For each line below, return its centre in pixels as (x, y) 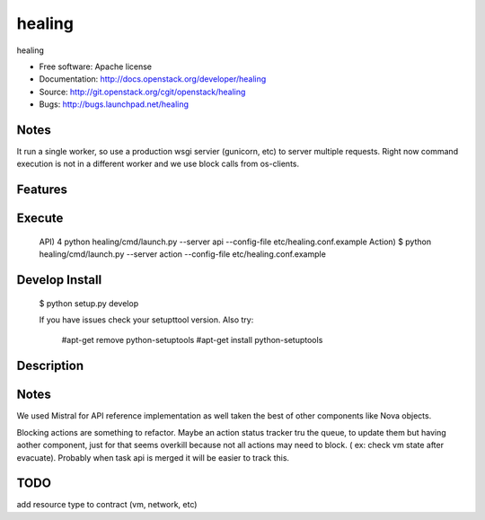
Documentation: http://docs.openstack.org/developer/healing (153, 79)
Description (50, 366)
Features (42, 190)
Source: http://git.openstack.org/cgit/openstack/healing (142, 92)
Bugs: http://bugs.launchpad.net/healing (114, 104)
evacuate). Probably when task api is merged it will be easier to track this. (153, 457)
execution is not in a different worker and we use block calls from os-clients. (158, 164)
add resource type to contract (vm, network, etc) (107, 505)
